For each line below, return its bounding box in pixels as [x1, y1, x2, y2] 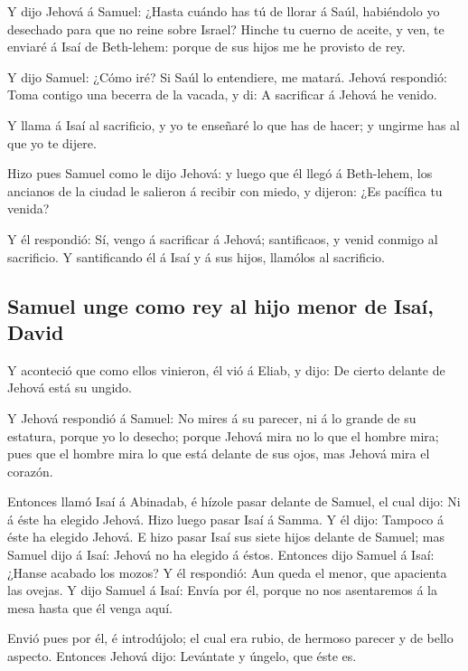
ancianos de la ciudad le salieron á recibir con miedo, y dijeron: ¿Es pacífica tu [7, 181, 443, 200]
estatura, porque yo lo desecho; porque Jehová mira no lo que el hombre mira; [7, 426, 439, 445]
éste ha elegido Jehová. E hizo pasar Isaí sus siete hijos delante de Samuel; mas [7, 527, 445, 546]
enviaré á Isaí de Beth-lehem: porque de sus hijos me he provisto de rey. [7, 37, 406, 56]
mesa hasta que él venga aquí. [7, 598, 173, 617]
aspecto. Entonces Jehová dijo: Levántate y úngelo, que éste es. [7, 647, 357, 666]
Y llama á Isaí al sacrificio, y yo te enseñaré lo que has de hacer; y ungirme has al [7, 115, 460, 134]
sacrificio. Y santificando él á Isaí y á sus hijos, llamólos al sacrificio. [7, 247, 385, 266]
